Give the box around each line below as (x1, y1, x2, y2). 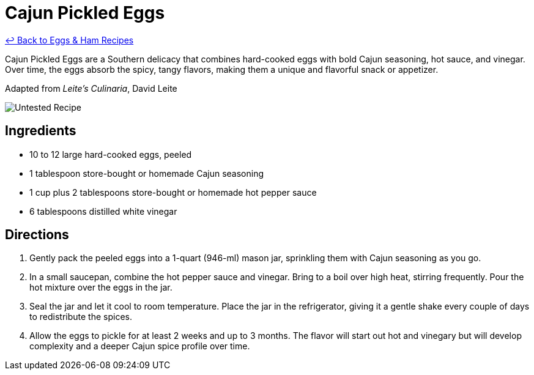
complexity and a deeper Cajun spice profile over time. (29, 341, 250, 352)
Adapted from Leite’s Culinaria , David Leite (5, 83, 177, 94)
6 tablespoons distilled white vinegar (29, 206, 177, 217)
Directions (5, 227, 69, 243)
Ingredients (5, 123, 76, 139)
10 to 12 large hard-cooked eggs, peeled (29, 149, 192, 160)
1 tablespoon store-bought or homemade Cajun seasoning (29, 168, 264, 179)
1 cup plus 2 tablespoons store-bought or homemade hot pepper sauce (29, 187, 317, 198)
